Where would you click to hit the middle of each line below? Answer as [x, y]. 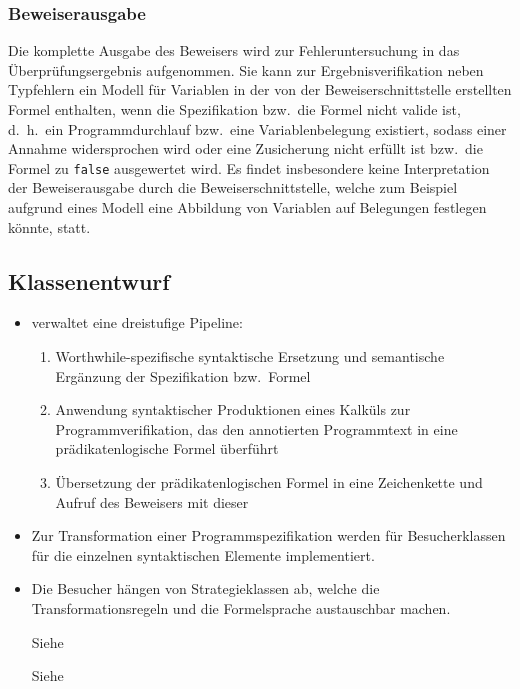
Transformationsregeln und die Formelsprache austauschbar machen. [241, 607]
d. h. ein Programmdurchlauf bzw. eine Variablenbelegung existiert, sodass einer [257, 128]
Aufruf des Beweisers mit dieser [152, 501]
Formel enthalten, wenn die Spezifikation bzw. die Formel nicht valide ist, [234, 109]
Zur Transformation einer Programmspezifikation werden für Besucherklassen [268, 535]
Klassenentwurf [89, 280]
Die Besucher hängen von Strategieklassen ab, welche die [205, 588]
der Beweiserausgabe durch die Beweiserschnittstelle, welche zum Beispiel [233, 187]
